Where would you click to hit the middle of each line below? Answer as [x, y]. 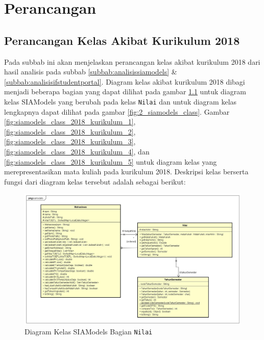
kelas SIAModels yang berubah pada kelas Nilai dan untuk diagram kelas [121, 101]
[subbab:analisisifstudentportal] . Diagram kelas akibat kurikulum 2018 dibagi [125, 81]
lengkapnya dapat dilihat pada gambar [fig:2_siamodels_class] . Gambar [117, 111]
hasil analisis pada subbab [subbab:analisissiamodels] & [91, 72]
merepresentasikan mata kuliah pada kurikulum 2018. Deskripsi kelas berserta [126, 172]
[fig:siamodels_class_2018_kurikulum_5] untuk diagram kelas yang [111, 161]
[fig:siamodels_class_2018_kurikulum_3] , [70, 141]
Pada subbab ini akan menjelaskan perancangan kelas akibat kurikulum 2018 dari [132, 61]
